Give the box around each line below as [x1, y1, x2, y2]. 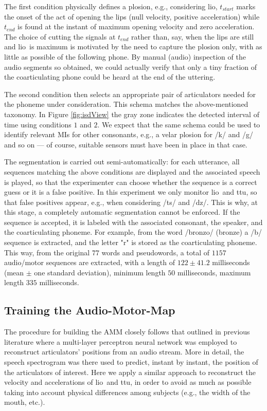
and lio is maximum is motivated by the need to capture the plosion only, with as [4, 41, 262, 52]
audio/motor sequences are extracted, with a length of [4, 257, 175, 268]
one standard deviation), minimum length [34, 267, 166, 277]
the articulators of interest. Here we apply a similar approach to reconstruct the [4, 366, 256, 377]
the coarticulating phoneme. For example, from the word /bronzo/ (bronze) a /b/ [4, 227, 262, 237]
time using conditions [4, 119, 72, 129]
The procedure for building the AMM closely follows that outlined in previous [4, 326, 250, 337]
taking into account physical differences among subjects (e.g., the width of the [4, 386, 251, 397]
